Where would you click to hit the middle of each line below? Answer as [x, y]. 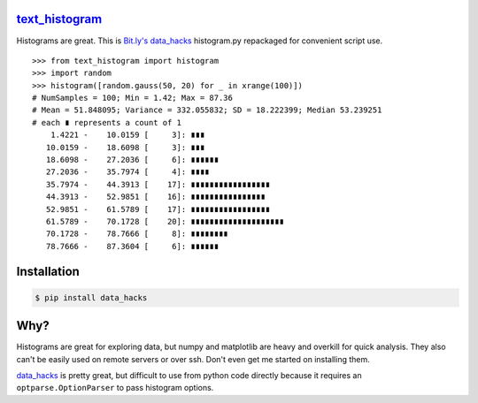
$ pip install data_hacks [91, 297]
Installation [48, 271]
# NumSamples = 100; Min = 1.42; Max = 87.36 [133, 98]
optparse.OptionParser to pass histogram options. [115, 388]
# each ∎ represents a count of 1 [107, 122]
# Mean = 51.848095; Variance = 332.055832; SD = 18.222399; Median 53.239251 [207, 110]
